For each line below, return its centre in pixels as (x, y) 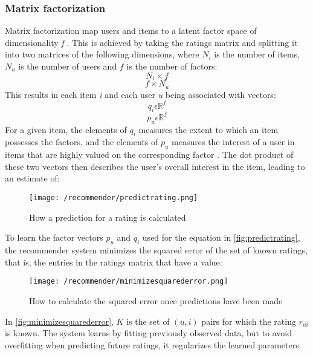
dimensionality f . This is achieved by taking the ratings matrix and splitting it (151, 42)
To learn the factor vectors (54, 237)
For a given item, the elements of (66, 129)
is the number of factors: (172, 66)
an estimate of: (32, 178)
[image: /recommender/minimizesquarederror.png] (129, 282)
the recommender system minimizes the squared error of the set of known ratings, (156, 250)
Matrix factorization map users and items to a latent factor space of (131, 31)
